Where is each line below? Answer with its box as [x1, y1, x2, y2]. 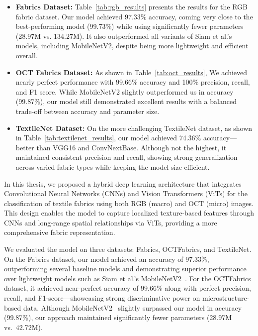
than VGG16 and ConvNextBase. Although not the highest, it [36, 142, 227, 152]
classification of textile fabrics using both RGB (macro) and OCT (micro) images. [4, 198, 254, 208]
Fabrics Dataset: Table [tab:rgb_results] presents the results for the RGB [15, 1, 248, 11]
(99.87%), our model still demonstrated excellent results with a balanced [15, 96, 237, 107]
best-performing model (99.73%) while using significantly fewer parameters [15, 21, 244, 31]
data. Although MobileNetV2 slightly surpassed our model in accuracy [23, 302, 242, 313]
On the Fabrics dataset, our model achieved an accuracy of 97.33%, [4, 253, 209, 264]
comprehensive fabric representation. [4, 227, 115, 237]
